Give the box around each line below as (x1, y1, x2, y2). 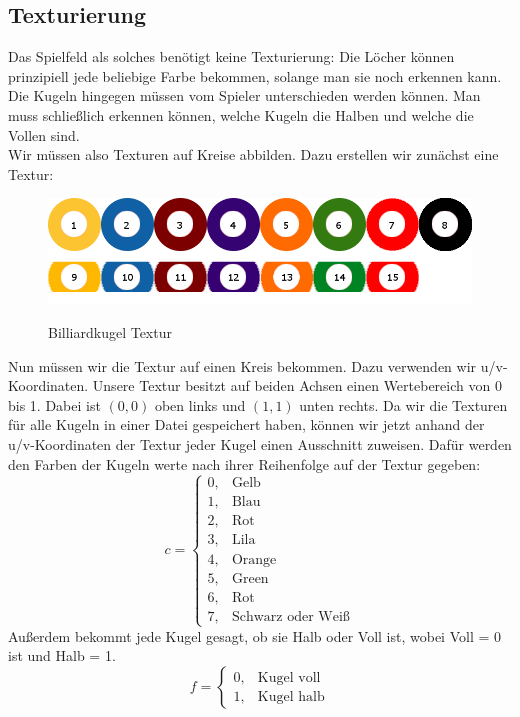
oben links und (154, 394, 246, 415)
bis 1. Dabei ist (8, 394, 101, 415)
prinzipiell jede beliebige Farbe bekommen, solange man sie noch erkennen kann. (8, 65, 502, 86)
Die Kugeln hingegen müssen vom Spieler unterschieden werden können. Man (8, 85, 481, 106)
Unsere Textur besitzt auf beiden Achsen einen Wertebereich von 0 (92, 375, 502, 396)
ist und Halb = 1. (8, 645, 116, 666)
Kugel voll (257, 670, 321, 685)
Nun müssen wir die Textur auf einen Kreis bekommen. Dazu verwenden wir (8, 355, 477, 376)
